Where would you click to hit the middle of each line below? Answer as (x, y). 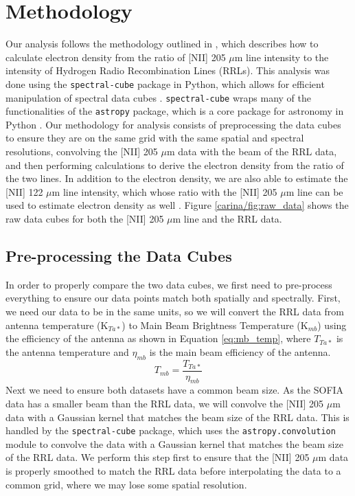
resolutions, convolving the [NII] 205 (82, 151)
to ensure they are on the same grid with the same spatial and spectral (155, 138)
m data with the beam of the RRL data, (252, 151)
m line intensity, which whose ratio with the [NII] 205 (164, 191)
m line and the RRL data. (227, 219)
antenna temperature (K (57, 325)
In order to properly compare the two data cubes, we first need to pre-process (169, 284)
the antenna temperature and (67, 351)
